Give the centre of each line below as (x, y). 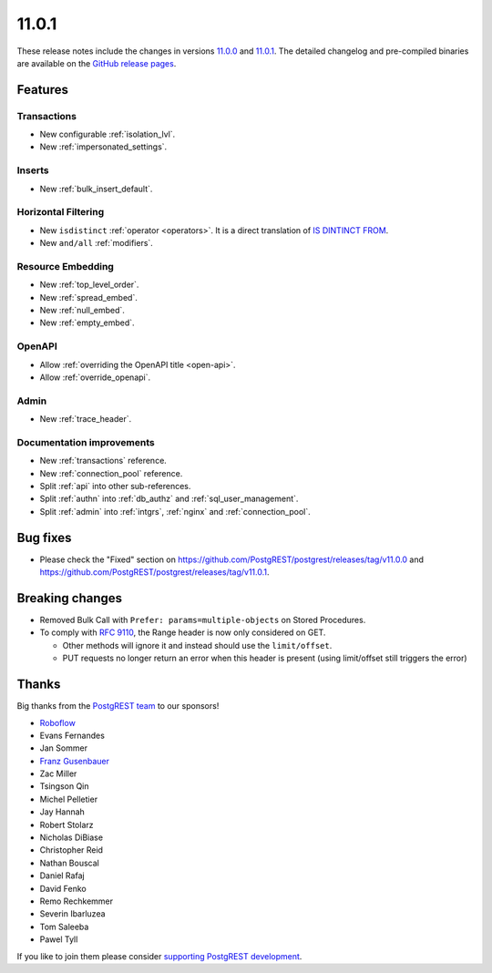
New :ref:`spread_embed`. (89, 297)
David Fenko (63, 888)
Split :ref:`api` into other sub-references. (115, 486)
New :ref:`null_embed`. (82, 311)
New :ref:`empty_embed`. (87, 323)
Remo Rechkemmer (77, 901)
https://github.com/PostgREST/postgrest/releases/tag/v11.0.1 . (154, 572)
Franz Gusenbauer (74, 761)
